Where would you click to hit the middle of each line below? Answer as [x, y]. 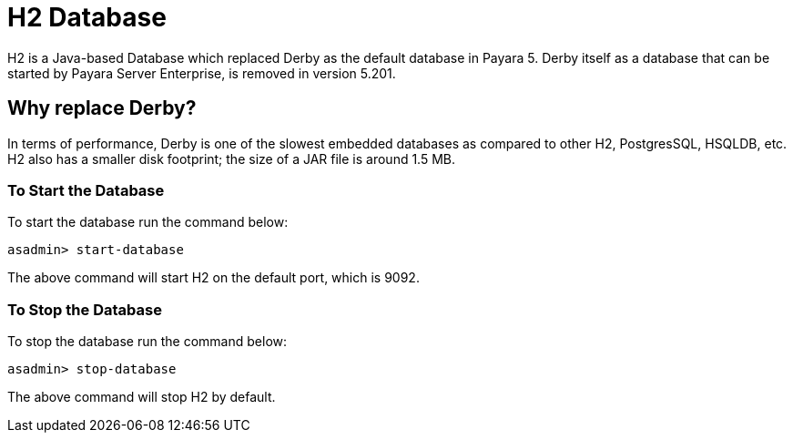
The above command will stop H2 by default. [142, 397]
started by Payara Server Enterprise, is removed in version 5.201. [202, 73]
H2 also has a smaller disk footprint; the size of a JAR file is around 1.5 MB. [232, 159]
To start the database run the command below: [148, 222]
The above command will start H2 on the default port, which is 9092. [213, 278]
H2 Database [87, 17]
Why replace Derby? [102, 108]
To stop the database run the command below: [147, 342]
